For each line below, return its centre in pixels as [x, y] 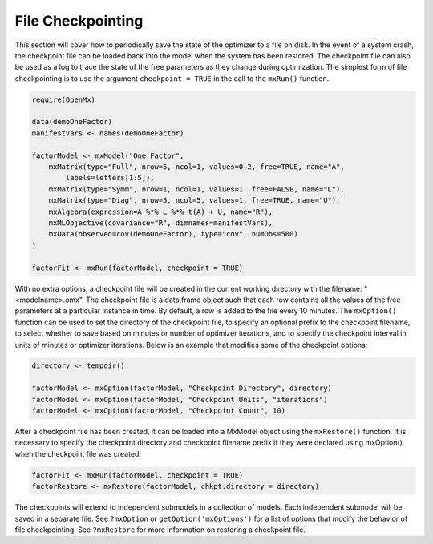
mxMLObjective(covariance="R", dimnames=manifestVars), [161, 223]
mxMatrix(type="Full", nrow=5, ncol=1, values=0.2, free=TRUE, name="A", [196, 167]
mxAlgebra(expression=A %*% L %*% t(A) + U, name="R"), [161, 212]
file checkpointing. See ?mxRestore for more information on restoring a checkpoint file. [160, 530]
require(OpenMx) [64, 99]
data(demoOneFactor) [72, 122]
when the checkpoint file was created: [78, 453]
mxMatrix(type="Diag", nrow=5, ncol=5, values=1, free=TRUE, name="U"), [194, 201]
